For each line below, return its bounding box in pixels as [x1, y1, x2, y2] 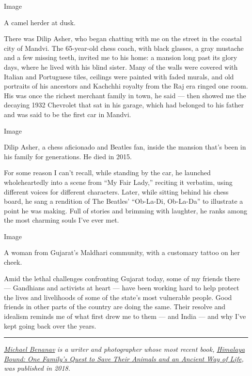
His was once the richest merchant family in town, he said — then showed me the [4, 90, 246, 100]
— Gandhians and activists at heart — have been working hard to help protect [4, 283, 239, 293]
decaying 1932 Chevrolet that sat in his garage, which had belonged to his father [4, 100, 244, 110]
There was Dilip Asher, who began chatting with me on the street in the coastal [4, 33, 242, 44]
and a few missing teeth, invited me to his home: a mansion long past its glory [4, 52, 237, 62]
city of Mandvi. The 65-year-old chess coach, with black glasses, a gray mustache [4, 43, 244, 53]
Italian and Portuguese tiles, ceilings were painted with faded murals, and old [4, 71, 234, 81]
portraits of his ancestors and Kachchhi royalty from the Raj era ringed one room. [4, 81, 248, 91]
